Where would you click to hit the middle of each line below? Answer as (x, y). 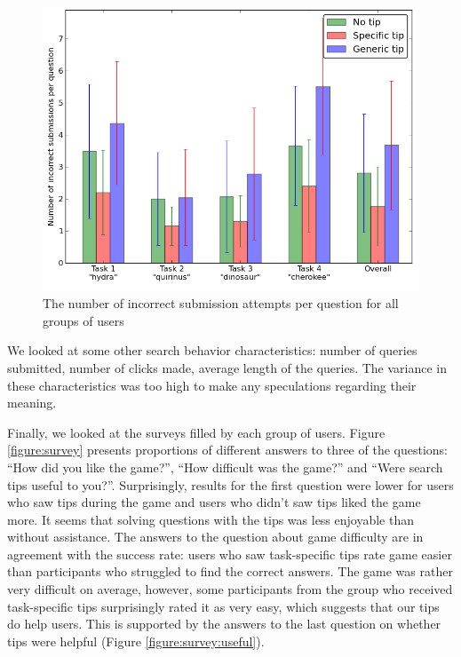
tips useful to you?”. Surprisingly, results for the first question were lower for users (230, 484)
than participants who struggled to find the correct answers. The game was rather (230, 571)
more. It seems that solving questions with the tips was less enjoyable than (211, 519)
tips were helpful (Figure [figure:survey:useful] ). (136, 641)
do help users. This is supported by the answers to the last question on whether (224, 624)
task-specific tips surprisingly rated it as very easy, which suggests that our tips (223, 606)
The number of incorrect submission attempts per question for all (221, 303)
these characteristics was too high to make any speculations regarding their (212, 385)
